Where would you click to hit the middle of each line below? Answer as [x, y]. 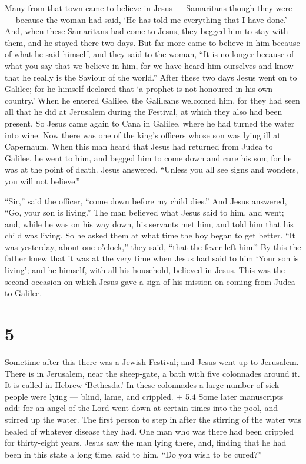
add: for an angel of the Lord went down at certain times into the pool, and [141, 408]
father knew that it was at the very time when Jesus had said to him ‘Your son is [152, 258]
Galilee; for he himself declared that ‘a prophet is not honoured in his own [139, 89]
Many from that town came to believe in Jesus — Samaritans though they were [149, 8]
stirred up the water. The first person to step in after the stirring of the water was [153, 419]
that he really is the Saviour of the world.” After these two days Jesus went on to [151, 77]
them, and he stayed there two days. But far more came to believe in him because [152, 42]
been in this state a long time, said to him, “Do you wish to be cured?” [133, 454]
